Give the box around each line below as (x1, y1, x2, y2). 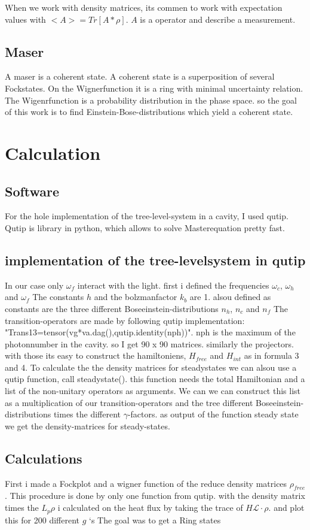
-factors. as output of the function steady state (127, 408, 299, 420)
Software (5, 181, 60, 200)
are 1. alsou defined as (189, 290, 271, 303)
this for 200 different (5, 513, 79, 526)
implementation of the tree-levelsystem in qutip (5, 250, 306, 269)
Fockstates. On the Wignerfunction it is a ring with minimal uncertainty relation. (5, 81, 303, 94)
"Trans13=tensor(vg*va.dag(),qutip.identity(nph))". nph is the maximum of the (5, 326, 296, 338)
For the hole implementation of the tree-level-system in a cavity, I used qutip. (5, 210, 288, 222)
